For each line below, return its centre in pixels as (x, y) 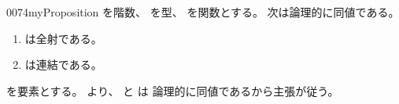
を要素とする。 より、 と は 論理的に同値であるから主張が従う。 (173, 90)
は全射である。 (63, 38)
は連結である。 (63, 65)
